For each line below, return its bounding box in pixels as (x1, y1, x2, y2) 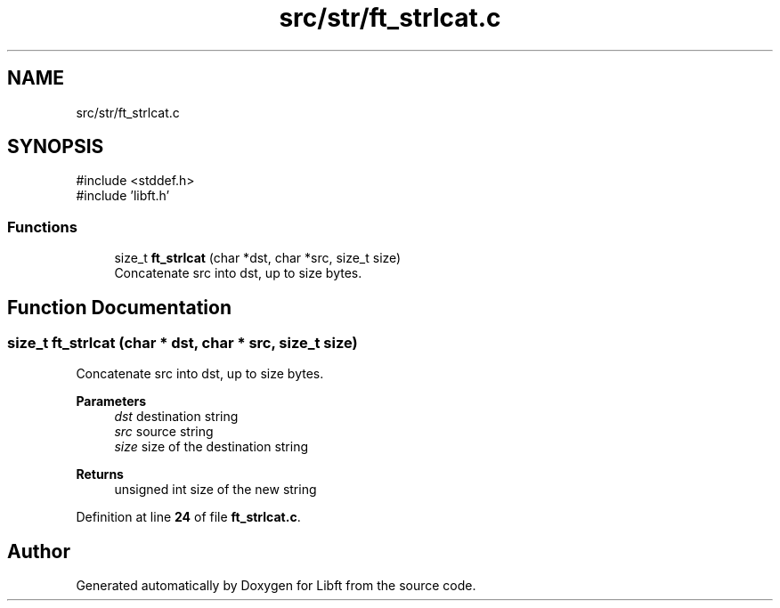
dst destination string (114, 409, 239, 425)
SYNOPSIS (7, 135, 104, 158)
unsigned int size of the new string (114, 482, 317, 498)
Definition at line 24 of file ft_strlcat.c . (76, 509, 301, 525)
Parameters (76, 393, 147, 409)
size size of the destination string (114, 439, 309, 455)
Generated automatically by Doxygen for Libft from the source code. (76, 578, 476, 594)
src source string (114, 424, 214, 440)
